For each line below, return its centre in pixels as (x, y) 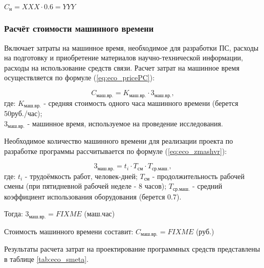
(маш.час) (100, 214)
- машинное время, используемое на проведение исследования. (125, 123)
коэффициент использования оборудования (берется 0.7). (93, 196)
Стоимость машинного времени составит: (69, 231)
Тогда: (14, 214)
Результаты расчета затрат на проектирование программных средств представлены (132, 249)
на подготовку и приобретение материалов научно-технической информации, (124, 58)
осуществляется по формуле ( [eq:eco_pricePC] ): (80, 77)
